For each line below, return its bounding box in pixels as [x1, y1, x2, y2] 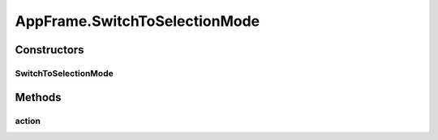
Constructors [15, 43, 84, 57]
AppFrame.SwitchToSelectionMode [15, 12, 260, 30]
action [15, 115, 41, 126]
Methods [15, 90, 62, 104]
